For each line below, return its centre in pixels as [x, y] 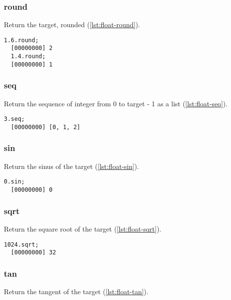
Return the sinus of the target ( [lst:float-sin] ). [72, 166]
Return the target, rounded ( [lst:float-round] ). [72, 25]
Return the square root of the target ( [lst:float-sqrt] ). [83, 228]
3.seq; [14, 119]
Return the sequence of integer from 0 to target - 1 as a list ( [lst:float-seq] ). [116, 103]
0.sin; [14, 182]
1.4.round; [28, 57]
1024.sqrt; [21, 244]
